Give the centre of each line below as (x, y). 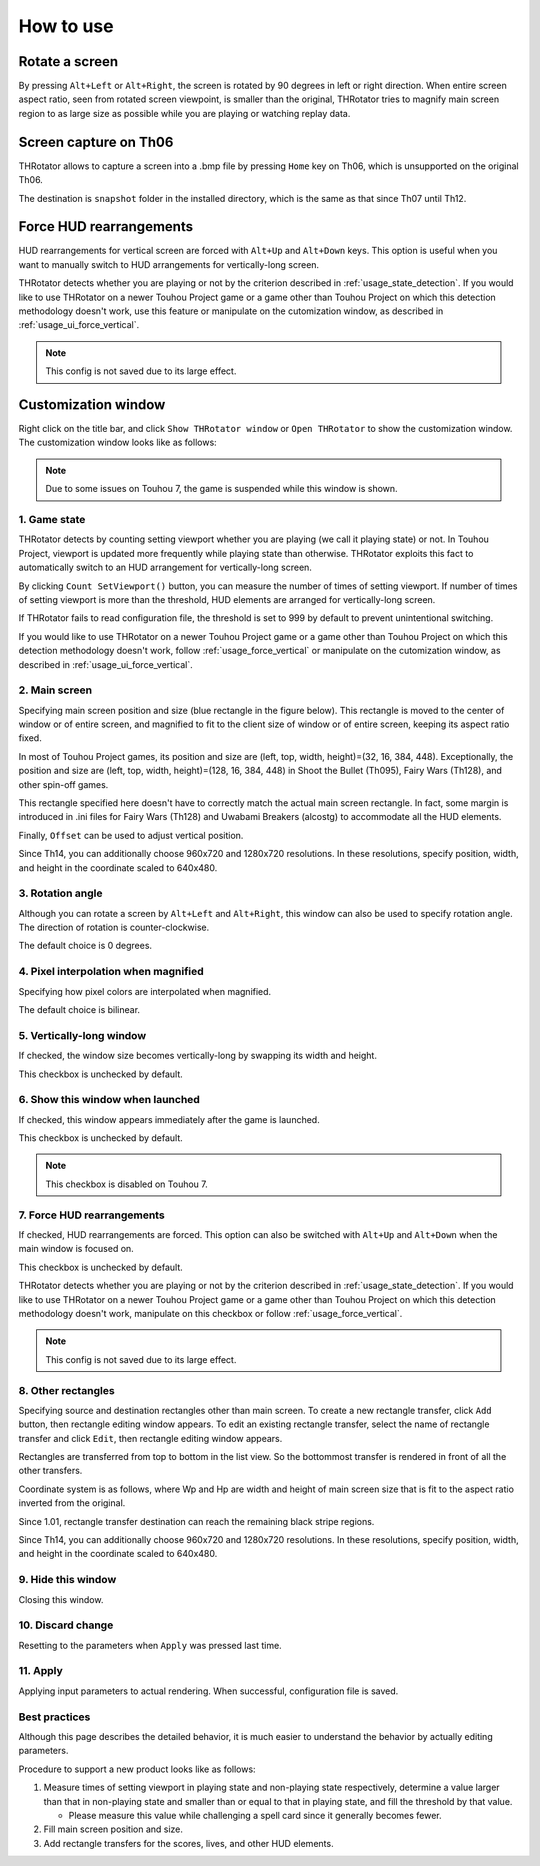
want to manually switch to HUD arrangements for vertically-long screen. (169, 264)
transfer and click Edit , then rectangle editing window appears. (150, 1438)
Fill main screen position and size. (113, 1829)
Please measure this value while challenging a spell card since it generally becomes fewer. (255, 1815)
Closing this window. (61, 1599)
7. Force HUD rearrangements (91, 1215)
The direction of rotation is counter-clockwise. (114, 927)
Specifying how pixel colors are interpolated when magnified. (145, 991)
